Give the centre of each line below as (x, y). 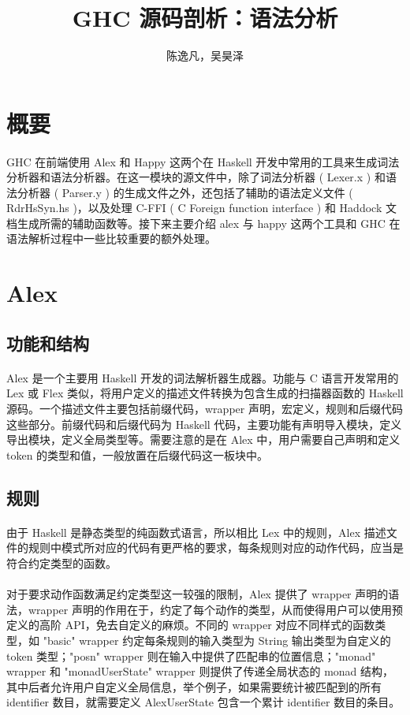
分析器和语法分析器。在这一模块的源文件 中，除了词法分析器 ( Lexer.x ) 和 (196, 177)
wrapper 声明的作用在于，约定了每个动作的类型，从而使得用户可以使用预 (215, 609)
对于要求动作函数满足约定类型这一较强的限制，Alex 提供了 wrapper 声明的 (198, 594)
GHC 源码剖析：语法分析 (205, 18)
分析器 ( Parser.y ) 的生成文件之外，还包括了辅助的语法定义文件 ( (185, 192)
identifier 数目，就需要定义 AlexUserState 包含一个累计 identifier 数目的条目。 (203, 702)
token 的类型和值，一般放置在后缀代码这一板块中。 (138, 454)
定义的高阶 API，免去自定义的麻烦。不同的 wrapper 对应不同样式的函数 (191, 625)
